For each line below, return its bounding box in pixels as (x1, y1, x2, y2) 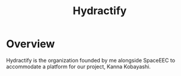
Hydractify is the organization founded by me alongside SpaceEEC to (6, 57, 176, 64)
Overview (6, 37, 55, 51)
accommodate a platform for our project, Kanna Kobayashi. (6, 63, 151, 70)
